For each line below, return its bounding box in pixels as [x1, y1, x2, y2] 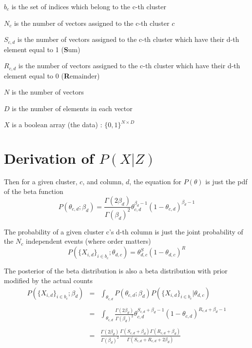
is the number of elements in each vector [12, 103, 133, 113]
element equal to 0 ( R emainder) [4, 70, 100, 80]
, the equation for [129, 176, 181, 187]
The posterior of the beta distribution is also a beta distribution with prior [4, 266, 228, 276]
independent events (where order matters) [26, 236, 151, 246]
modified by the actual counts [4, 275, 93, 286]
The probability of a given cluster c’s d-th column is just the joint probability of [4, 226, 243, 236]
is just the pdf [205, 176, 248, 187]
